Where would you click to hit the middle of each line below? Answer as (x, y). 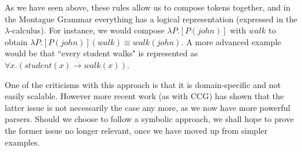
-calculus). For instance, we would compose (87, 30)
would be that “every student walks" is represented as (101, 53)
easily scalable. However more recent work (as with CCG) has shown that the (145, 96)
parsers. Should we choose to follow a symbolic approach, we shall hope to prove (150, 119)
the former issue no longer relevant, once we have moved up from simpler (136, 130)
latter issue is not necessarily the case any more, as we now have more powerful (147, 107)
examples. (22, 142)
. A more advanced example (231, 41)
